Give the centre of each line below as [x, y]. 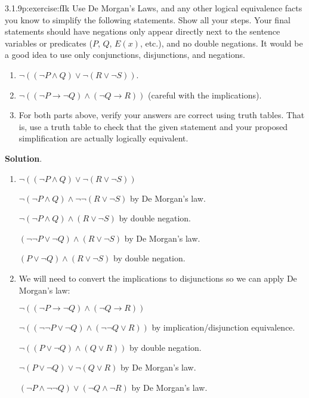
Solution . [24, 158]
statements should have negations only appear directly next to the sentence [143, 31]
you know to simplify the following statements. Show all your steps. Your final [148, 19]
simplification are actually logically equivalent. [103, 138]
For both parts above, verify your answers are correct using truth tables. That [162, 115]
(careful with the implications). [205, 95]
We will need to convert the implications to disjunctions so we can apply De [158, 278]
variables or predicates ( [49, 43]
